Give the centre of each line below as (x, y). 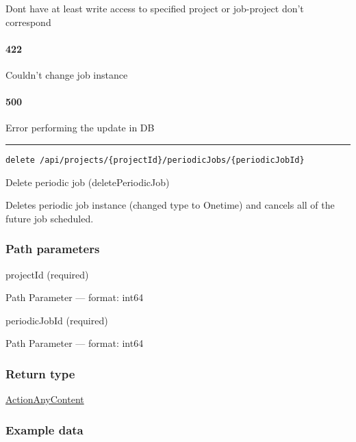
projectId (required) (47, 274)
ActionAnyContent (45, 399)
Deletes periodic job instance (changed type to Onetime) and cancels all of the (170, 205)
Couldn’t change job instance (67, 74)
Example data (44, 429)
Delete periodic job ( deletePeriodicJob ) (88, 182)
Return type (40, 373)
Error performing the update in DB (80, 128)
